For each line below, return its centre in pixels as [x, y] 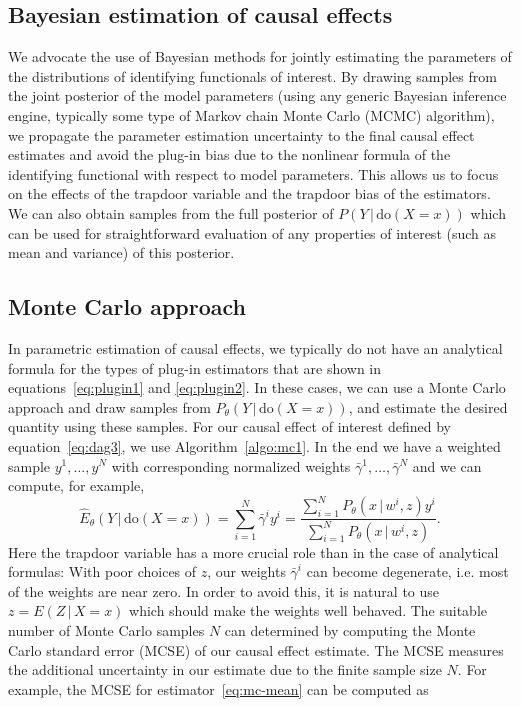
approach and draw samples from [109, 406]
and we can [447, 465]
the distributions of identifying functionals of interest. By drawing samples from [252, 75]
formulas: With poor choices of [102, 571]
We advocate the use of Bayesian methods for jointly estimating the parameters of [260, 56]
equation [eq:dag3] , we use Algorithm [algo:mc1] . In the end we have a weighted [254, 445]
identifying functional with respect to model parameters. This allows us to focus [253, 173]
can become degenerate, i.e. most [407, 571]
